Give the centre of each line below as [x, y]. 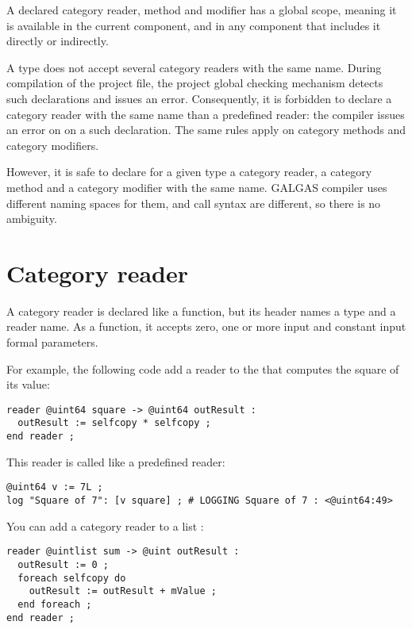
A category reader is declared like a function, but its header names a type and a [201, 311]
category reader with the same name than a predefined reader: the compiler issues [206, 114]
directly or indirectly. [58, 41]
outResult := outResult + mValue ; [123, 591]
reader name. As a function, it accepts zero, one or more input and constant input [206, 326]
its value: [28, 384]
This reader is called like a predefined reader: [116, 461]
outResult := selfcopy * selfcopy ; [114, 423]
